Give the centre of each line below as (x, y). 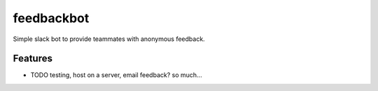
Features (33, 59)
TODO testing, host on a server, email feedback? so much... (116, 75)
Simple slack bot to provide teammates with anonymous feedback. (109, 39)
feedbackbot (51, 18)
